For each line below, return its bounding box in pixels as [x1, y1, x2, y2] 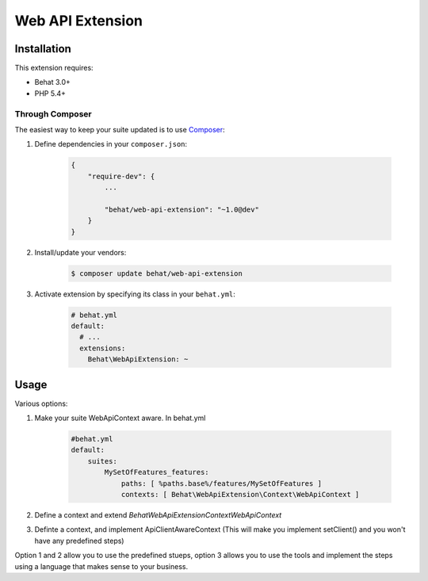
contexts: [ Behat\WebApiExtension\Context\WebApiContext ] [120, 490, 360, 499]
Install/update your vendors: [34, 247, 127, 257]
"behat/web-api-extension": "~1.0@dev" [104, 204, 259, 214]
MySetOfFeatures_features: [104, 468, 209, 477]
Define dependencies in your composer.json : [34, 140, 188, 149]
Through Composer [14, 108, 92, 119]
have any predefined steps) [34, 536, 124, 545]
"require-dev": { [87, 171, 155, 181]
